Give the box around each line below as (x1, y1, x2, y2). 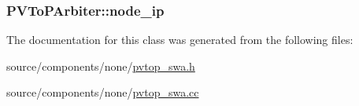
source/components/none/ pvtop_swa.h (6, 57, 195, 74)
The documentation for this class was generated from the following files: (6, 31, 353, 48)
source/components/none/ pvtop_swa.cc (6, 84, 199, 101)
